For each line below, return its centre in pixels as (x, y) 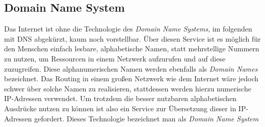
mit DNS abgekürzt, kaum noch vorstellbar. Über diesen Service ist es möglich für (132, 38)
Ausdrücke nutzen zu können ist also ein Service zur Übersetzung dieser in (120, 108)
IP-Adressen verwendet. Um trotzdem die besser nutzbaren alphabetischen (121, 98)
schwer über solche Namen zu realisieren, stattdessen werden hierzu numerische (128, 88)
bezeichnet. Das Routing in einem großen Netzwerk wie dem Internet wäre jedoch (131, 78)
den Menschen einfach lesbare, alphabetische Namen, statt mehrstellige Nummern (132, 49)
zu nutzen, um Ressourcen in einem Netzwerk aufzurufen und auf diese (115, 58)
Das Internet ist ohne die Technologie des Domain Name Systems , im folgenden (128, 29)
